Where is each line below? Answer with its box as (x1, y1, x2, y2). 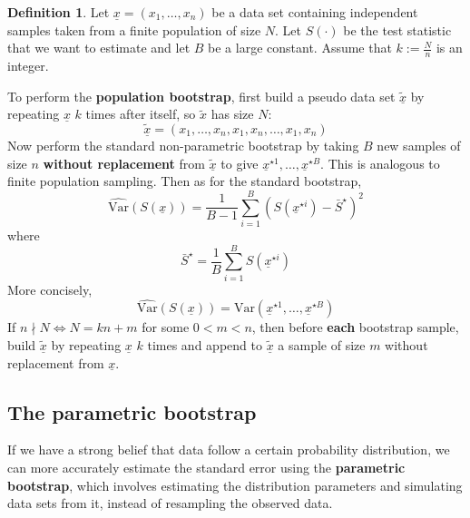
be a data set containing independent (211, 3, 418, 21)
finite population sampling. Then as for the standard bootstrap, (7, 171, 362, 191)
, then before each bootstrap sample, (251, 318, 459, 337)
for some (142, 318, 190, 337)
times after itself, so (85, 104, 196, 123)
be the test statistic (343, 20, 452, 39)
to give (220, 153, 259, 172)
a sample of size (278, 336, 366, 355)
